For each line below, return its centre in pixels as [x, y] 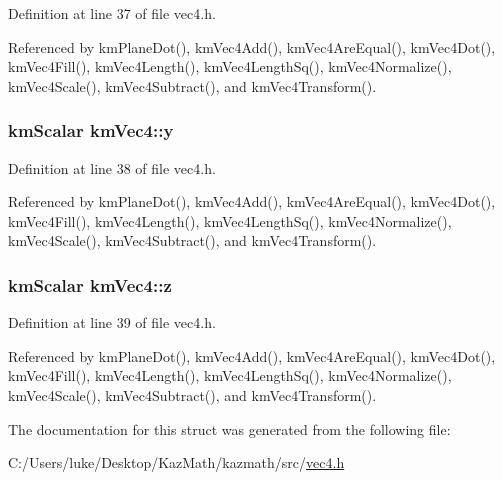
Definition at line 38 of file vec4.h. [112, 167]
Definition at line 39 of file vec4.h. [112, 322]
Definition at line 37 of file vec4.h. [112, 13]
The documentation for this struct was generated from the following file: [229, 428]
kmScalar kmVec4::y [91, 130]
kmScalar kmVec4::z [90, 284]
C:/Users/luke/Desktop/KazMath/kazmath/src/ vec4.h [176, 462]
